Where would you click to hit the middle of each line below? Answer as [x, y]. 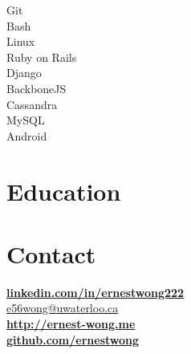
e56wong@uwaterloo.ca [63, 308]
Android [27, 135]
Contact [51, 253]
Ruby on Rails [42, 57]
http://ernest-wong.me [71, 324]
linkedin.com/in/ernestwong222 [95, 292]
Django [24, 73]
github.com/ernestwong [73, 339]
